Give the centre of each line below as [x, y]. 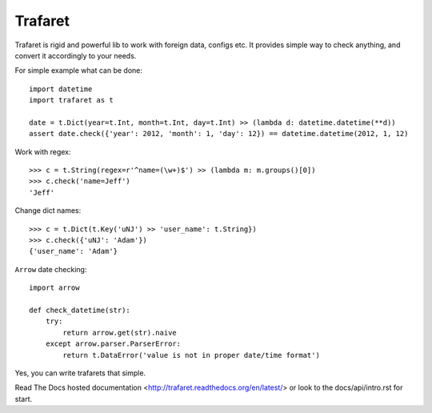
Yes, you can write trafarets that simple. [80, 373]
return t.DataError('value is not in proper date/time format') [191, 355]
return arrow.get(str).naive [120, 333]
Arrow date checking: [51, 269]
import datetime [61, 89]
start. [24, 399]
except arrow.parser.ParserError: [113, 344]
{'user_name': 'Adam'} [74, 251]
